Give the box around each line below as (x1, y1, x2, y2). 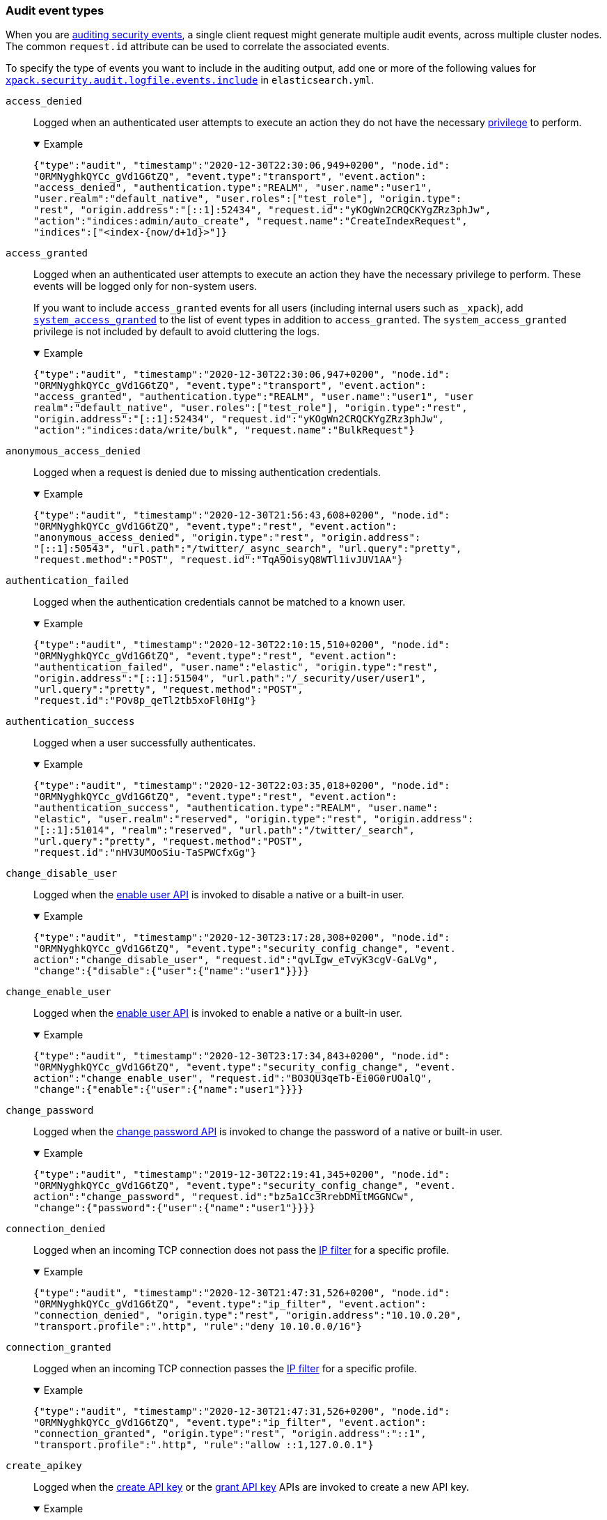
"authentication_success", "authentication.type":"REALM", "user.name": (33, 802, 439, 814)
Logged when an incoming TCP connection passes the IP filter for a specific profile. (33, 1362, 418, 1375)
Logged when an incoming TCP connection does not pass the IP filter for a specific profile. (33, 1244, 450, 1257)
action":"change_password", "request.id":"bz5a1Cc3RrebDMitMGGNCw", (33, 1191, 415, 1203)
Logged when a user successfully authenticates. (33, 737, 256, 749)
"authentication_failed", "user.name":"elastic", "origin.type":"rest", (33, 661, 439, 673)
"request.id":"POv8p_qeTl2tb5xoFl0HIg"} (33, 695, 257, 707)
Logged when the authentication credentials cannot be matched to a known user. (33, 596, 406, 608)
